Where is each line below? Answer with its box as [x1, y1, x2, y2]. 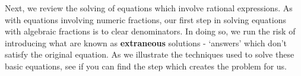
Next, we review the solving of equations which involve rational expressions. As [5, 2, 293, 14]
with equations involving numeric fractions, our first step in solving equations [5, 13, 286, 26]
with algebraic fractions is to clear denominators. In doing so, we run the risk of [5, 25, 296, 37]
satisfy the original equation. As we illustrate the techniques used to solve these [5, 48, 294, 61]
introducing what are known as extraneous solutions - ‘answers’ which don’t [5, 36, 287, 49]
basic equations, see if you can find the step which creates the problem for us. [5, 59, 287, 72]
